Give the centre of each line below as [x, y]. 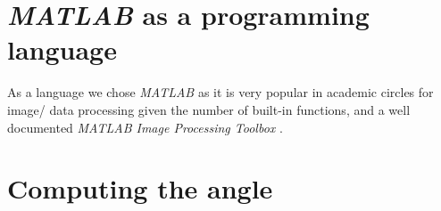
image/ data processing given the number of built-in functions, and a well [209, 109]
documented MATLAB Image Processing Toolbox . [145, 127]
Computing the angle [140, 188]
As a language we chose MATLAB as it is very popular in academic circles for [220, 92]
